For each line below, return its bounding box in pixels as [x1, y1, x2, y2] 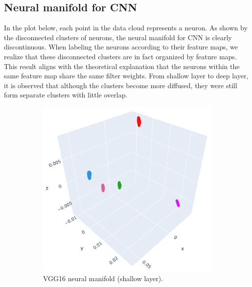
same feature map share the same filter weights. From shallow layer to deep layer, [4, 71, 249, 81]
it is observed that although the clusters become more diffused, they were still [4, 80, 237, 90]
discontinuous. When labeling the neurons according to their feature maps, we [4, 42, 238, 52]
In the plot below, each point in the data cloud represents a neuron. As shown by [4, 23, 248, 33]
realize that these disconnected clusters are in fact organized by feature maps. [4, 51, 237, 61]
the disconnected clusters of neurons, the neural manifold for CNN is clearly [4, 32, 232, 42]
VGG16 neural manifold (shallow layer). [43, 273, 163, 284]
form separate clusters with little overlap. [4, 90, 128, 100]
